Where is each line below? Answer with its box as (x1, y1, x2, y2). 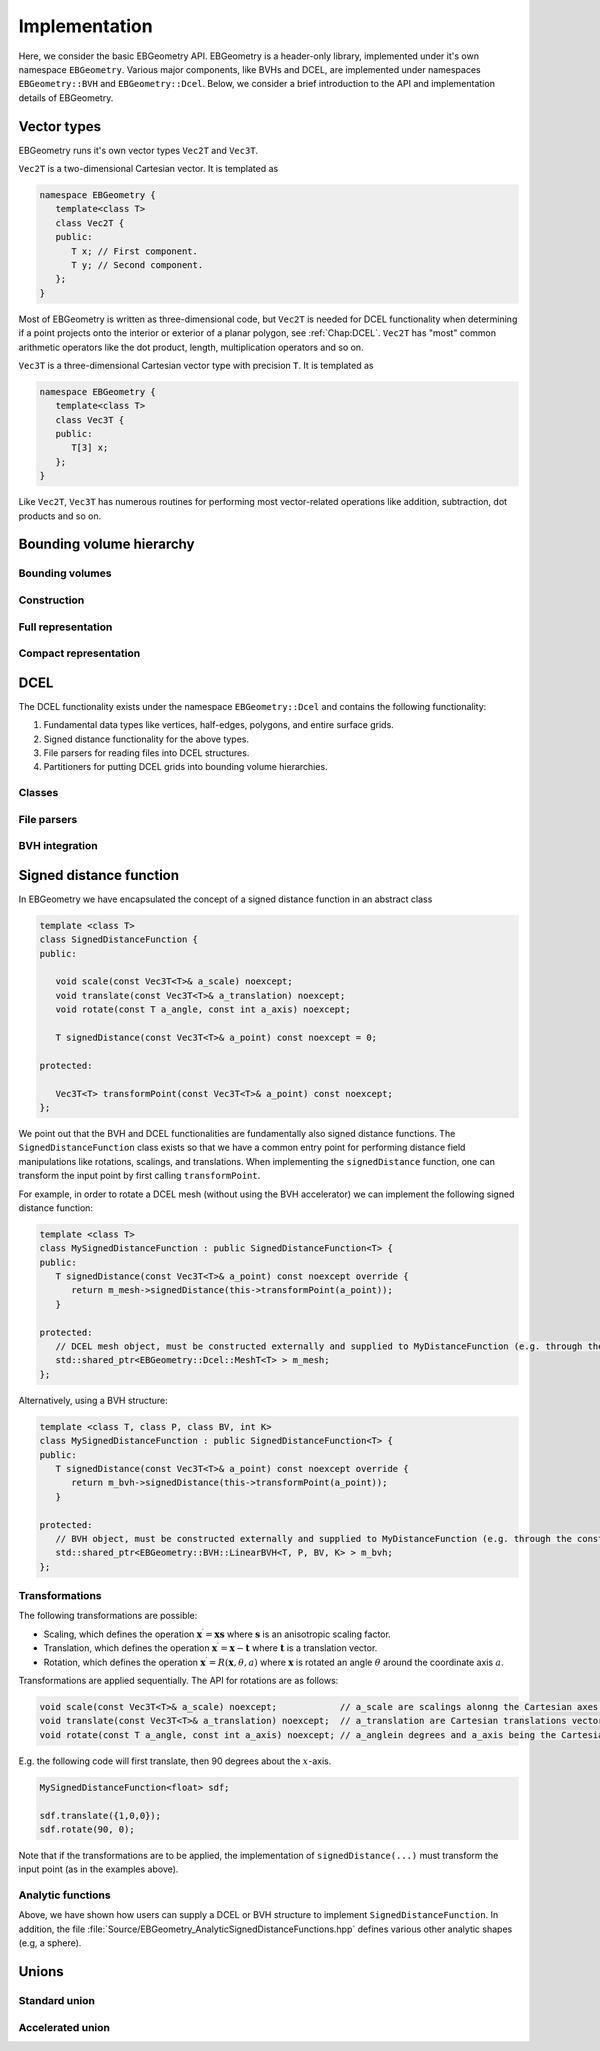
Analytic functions (18, 1888, 111, 1902)
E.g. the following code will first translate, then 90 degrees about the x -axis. (18, 1755, 332, 1767)
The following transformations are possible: (18, 1610, 198, 1622)
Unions (18, 1963, 64, 1980)
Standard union (18, 1993, 95, 2007)
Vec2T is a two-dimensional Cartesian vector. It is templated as (18, 163, 279, 175)
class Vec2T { (55, 217, 125, 229)
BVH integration (18, 839, 99, 853)
